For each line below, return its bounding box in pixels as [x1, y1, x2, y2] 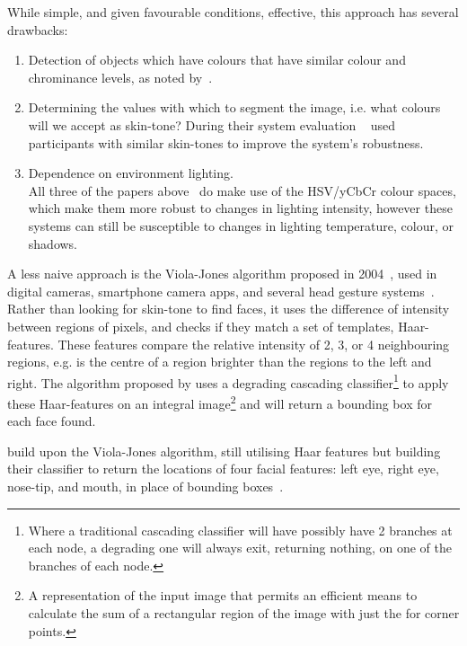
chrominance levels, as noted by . [28, 67, 213, 86]
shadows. [28, 234, 78, 252]
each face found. [7, 411, 96, 430]
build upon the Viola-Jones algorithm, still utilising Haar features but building [7, 441, 441, 460]
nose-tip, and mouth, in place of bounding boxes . [7, 476, 284, 495]
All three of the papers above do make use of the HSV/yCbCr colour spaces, [28, 181, 456, 199]
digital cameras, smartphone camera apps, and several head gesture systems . [7, 281, 435, 300]
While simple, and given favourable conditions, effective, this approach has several [7, 3, 459, 21]
